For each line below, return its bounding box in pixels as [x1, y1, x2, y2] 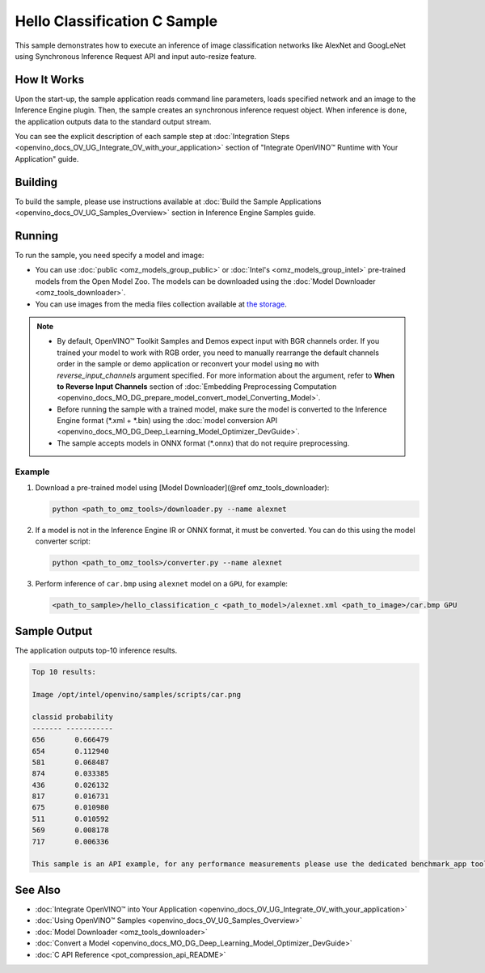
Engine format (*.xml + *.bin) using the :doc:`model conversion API [57, 416, 278, 425]
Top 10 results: [32, 667, 97, 676]
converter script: [35, 536, 91, 546]
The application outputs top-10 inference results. [15, 645, 178, 655]
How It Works [15, 73, 85, 87]
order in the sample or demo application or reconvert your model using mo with [57, 359, 319, 369]
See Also [15, 882, 61, 897]
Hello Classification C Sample [15, 12, 218, 30]
